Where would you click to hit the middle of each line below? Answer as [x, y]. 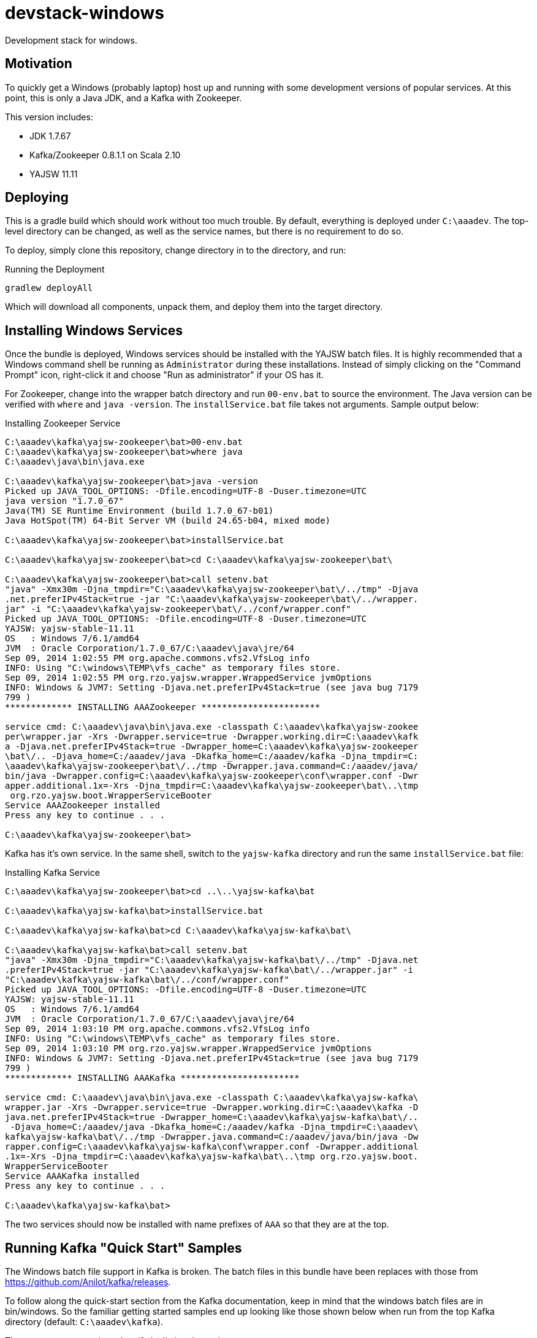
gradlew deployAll [49, 288]
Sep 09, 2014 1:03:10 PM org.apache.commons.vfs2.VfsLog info [158, 1029]
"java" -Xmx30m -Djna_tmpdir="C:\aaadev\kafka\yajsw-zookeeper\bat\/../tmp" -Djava [212, 590]
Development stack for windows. [71, 40]
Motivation [39, 64]
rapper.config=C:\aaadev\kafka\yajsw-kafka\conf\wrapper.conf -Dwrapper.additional [212, 1147]
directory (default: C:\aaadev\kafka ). [84, 1322]
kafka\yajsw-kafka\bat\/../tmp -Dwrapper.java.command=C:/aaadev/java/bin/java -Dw [212, 1137]
